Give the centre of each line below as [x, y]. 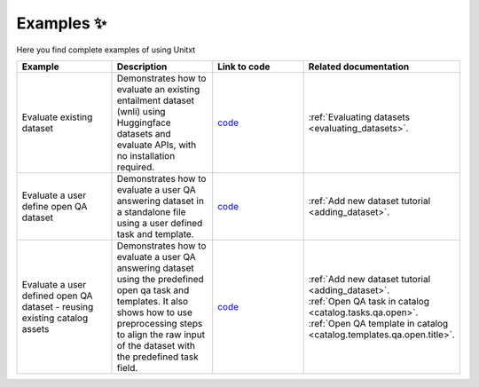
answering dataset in [160, 201]
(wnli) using [141, 111]
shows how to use [154, 312]
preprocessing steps [160, 323]
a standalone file [151, 211]
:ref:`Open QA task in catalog [369, 301]
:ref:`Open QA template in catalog [378, 323]
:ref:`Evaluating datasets [359, 117]
